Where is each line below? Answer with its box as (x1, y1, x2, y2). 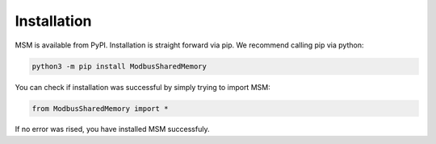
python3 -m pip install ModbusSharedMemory (31, 61, 208, 71)
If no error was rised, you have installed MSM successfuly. (15, 125, 210, 134)
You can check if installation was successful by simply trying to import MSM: (15, 82, 270, 92)
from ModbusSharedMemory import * (31, 104, 169, 113)
